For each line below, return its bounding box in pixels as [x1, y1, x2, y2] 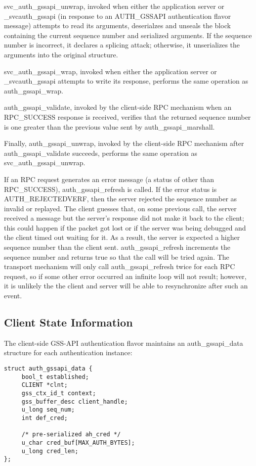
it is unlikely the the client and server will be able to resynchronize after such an [4, 280, 248, 291]
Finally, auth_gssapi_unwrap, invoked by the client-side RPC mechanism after [4, 138, 244, 148]
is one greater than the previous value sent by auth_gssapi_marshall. [4, 121, 215, 132]
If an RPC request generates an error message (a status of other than [4, 174, 214, 184]
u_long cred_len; [21, 447, 79, 455]
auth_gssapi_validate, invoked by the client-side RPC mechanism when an [4, 102, 232, 112]
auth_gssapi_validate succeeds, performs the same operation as [4, 147, 198, 158]
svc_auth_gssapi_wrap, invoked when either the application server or [4, 66, 217, 76]
